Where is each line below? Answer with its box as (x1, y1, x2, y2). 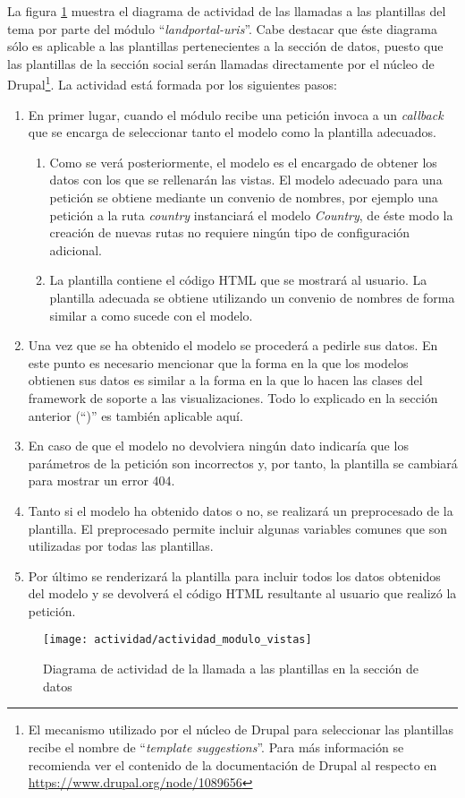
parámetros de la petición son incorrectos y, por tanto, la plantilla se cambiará (28, 453, 458, 472)
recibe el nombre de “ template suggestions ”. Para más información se (28, 737, 404, 756)
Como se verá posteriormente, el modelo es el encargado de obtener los (49, 152, 437, 171)
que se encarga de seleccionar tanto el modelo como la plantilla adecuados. (28, 123, 436, 142)
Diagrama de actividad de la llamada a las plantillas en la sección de (43, 659, 419, 678)
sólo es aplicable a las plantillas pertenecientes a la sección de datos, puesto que (7, 37, 444, 56)
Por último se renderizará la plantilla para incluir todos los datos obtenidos (28, 566, 441, 585)
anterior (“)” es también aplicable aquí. (28, 406, 243, 425)
